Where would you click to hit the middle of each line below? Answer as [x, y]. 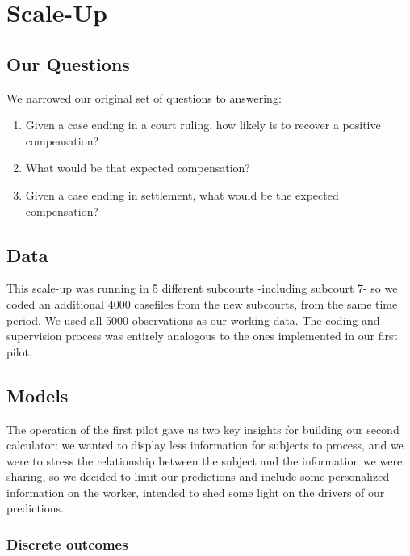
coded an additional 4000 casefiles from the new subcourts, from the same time [202, 303]
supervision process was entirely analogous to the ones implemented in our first [202, 336]
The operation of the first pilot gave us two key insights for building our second [203, 429]
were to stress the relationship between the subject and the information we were [205, 460]
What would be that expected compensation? [138, 168]
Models [38, 395]
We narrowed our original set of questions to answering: [144, 97]
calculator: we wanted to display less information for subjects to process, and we [205, 445]
